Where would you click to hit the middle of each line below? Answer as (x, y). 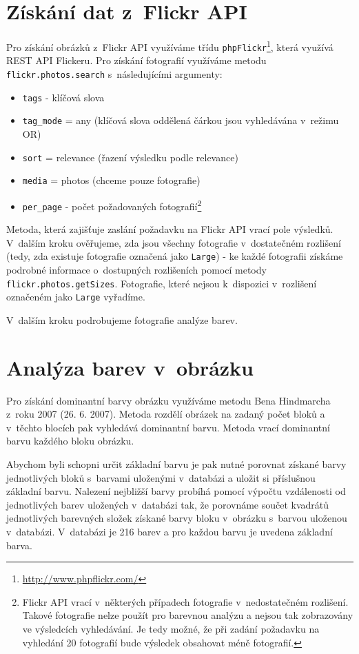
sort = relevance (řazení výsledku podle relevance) (130, 157)
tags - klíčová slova (63, 97)
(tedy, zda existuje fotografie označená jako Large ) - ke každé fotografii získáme (175, 256)
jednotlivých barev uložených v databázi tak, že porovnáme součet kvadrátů (168, 504)
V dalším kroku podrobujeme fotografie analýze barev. (122, 319)
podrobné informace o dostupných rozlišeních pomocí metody (136, 270)
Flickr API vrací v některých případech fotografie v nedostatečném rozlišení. (185, 601)
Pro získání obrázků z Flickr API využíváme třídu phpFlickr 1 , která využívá (170, 46)
